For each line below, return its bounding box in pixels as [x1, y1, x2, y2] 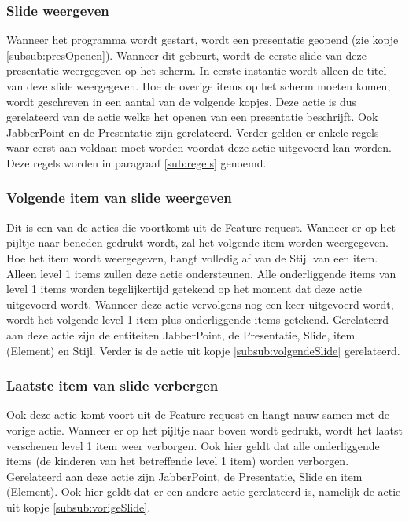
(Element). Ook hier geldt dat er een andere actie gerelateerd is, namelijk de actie [6, 483, 401, 500]
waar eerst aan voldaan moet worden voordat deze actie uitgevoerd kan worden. [6, 139, 392, 156]
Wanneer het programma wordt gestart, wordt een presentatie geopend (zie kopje [6, 31, 399, 48]
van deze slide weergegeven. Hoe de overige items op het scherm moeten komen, [6, 78, 391, 94]
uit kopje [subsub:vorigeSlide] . [6, 498, 151, 515]
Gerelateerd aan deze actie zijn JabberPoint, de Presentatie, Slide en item [6, 468, 363, 484]
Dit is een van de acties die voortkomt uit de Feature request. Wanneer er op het [6, 218, 396, 235]
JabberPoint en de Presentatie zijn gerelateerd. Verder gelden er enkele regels [6, 123, 379, 140]
